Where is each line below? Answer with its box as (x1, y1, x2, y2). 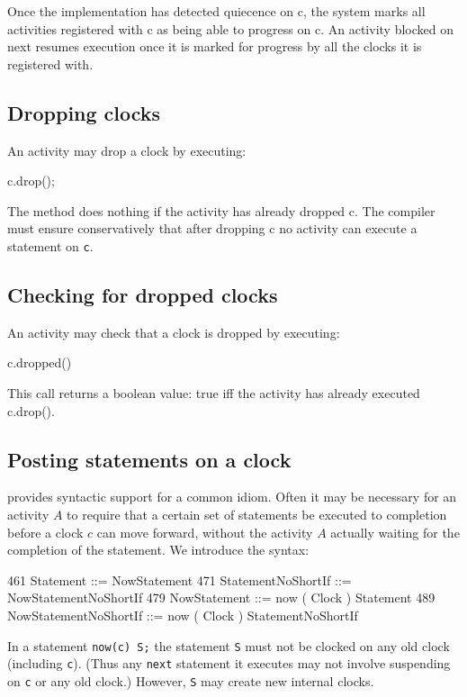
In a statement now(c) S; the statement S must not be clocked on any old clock (7, 636, 450, 655)
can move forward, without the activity (96, 522, 313, 541)
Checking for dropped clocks (7, 281, 278, 308)
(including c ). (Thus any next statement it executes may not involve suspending (7, 654, 451, 673)
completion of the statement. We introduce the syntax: (7, 540, 310, 559)
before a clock (7, 522, 84, 541)
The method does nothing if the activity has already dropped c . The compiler (7, 201, 436, 220)
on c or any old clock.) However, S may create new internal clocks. (7, 671, 374, 690)
